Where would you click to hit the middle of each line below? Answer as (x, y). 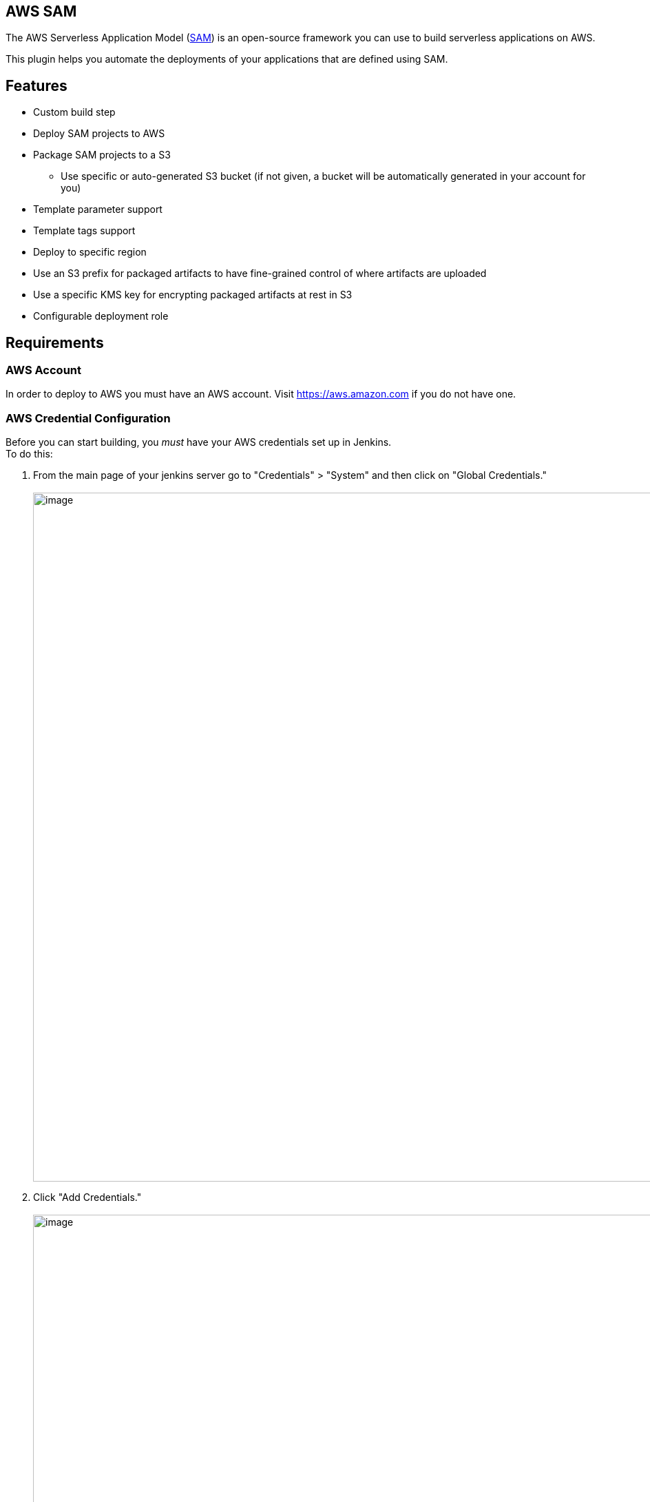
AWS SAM (41, 11)
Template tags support (84, 231)
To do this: (29, 454)
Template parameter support (98, 209)
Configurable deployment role (101, 316)
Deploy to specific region (90, 252)
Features (36, 85)
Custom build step (74, 112)
